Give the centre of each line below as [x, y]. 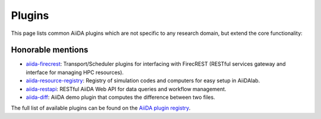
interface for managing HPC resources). [75, 72]
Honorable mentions [50, 50]
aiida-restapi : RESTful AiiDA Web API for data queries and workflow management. [126, 89]
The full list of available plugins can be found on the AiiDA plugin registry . [101, 108]
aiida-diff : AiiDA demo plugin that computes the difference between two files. [120, 97]
